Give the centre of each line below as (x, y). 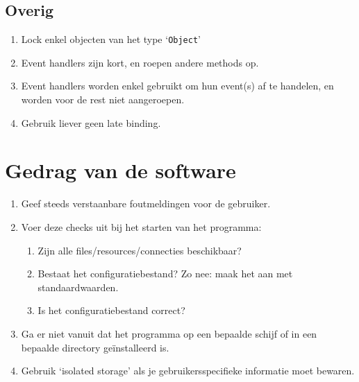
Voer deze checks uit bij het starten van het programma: (141, 226)
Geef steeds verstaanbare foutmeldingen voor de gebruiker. (146, 203)
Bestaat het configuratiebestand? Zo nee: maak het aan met (165, 274)
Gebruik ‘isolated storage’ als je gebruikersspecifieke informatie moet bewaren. (188, 371)
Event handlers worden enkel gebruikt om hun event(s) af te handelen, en (177, 86)
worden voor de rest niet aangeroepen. (103, 99)
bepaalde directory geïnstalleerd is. (95, 347)
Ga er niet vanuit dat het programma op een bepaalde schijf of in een (169, 333)
